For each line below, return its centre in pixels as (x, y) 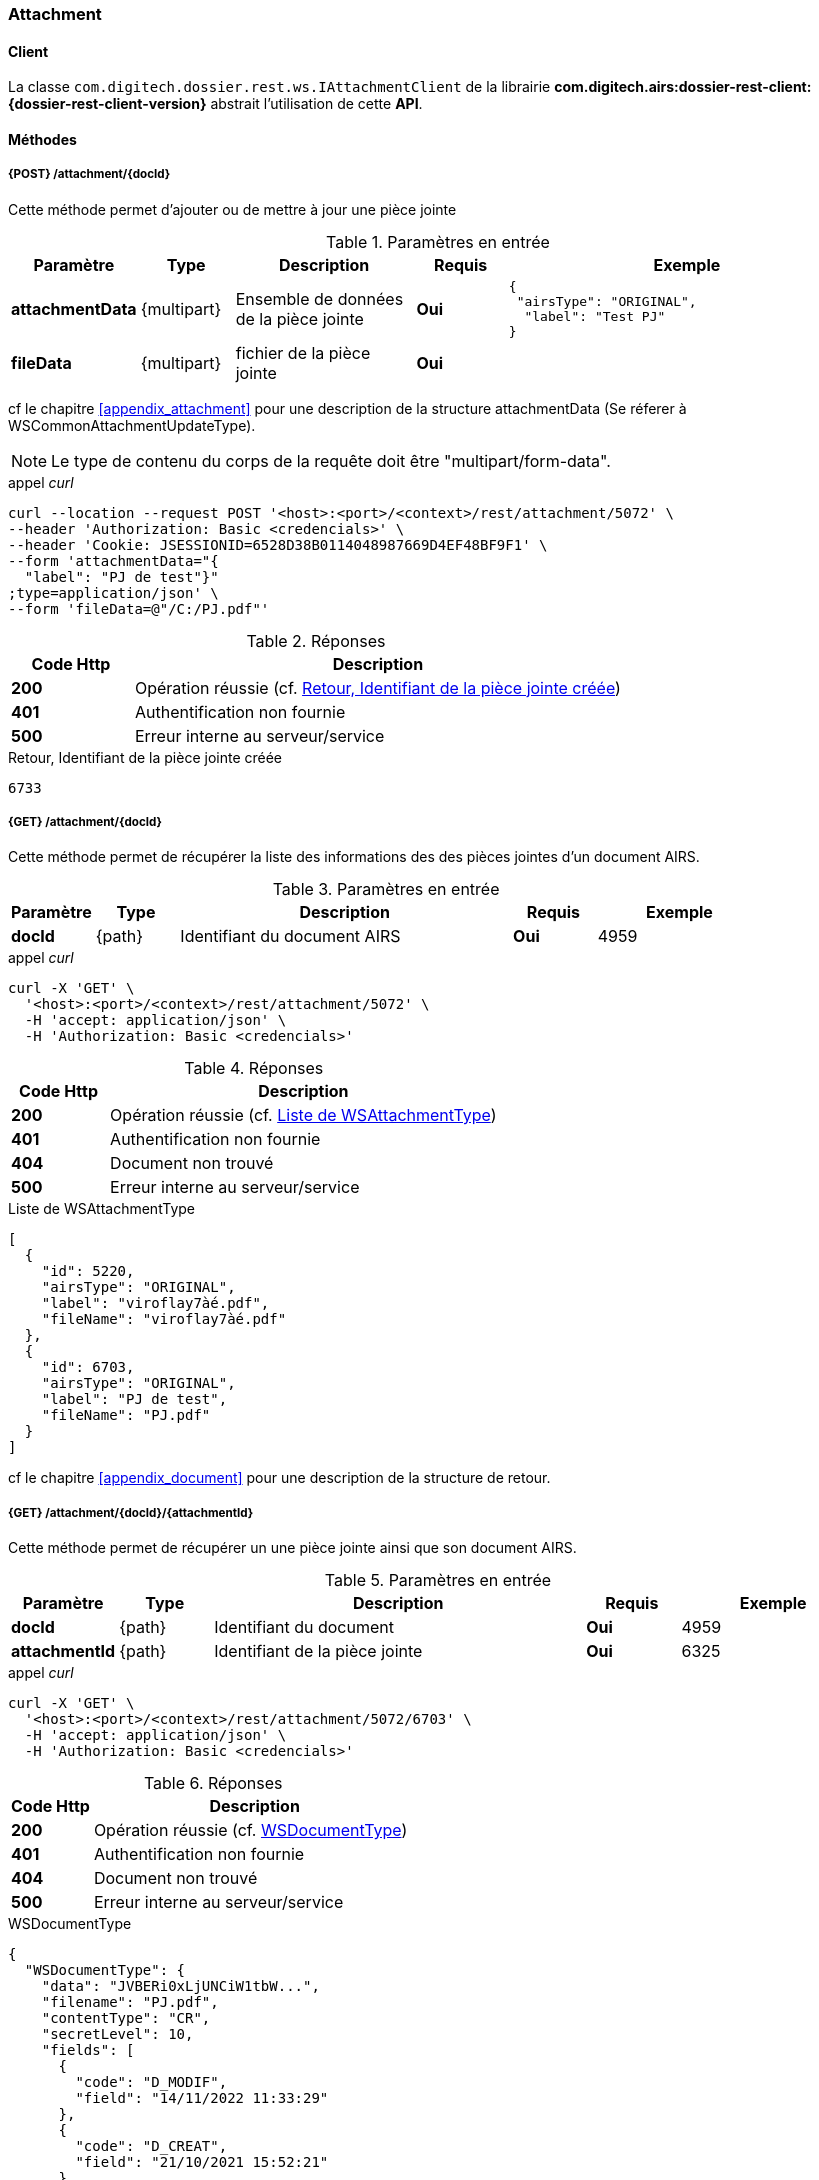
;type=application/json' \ (113, 592)
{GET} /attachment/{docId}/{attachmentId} (131, 1512)
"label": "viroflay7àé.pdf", (155, 1303)
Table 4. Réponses (254, 1068)
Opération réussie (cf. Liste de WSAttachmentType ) (303, 1115)
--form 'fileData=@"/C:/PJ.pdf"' (139, 608)
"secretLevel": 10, (117, 2034)
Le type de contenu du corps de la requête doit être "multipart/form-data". (331, 460)
